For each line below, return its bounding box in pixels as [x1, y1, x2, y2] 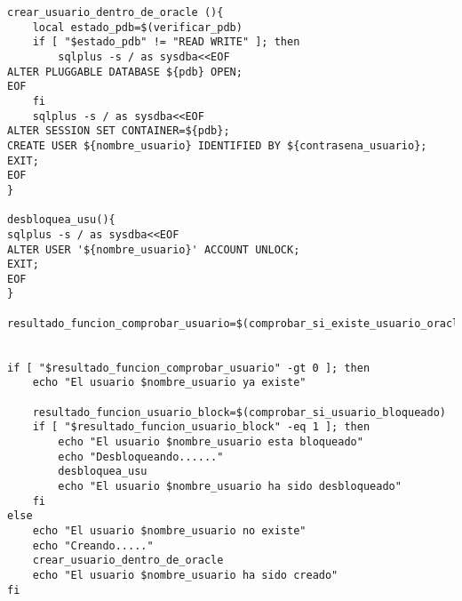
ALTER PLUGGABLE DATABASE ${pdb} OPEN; [7, 65, 243, 78]
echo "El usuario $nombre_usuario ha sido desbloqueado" [58, 480, 402, 493]
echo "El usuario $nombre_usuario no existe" [32, 524, 307, 537]
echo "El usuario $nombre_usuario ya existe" [32, 376, 307, 389]
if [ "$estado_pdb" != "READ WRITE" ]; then [32, 36, 300, 49]
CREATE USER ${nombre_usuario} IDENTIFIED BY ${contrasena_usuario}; [7, 139, 427, 152]
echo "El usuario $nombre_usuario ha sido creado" [32, 568, 339, 581]
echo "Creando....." [32, 539, 154, 552]
